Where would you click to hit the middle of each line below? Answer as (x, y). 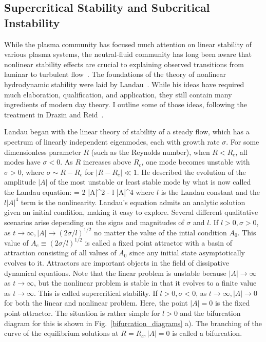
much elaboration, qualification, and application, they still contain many (118, 94)
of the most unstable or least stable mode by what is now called (150, 182)
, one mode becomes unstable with (196, 162)
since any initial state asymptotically (187, 253)
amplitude (20, 182)
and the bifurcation (210, 313)
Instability (32, 22)
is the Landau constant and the (210, 192)
